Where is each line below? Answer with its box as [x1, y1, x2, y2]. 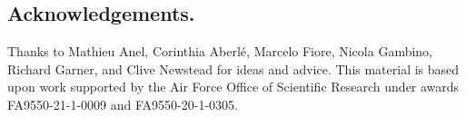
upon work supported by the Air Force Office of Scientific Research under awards [7, 77, 460, 96]
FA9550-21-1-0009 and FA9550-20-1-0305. [7, 94, 238, 113]
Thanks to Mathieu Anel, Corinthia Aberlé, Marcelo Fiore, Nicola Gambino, [7, 42, 433, 61]
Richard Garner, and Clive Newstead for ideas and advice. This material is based [7, 59, 460, 78]
